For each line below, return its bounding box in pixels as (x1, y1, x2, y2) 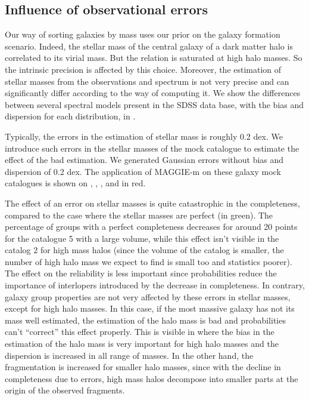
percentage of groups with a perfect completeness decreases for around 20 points (5, 220, 298, 233)
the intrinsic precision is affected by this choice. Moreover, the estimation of (5, 63, 282, 75)
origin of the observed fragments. (5, 384, 125, 396)
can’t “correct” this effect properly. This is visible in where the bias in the (5, 325, 274, 338)
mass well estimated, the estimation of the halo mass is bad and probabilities (5, 313, 286, 326)
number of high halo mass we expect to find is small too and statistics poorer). (5, 255, 292, 267)
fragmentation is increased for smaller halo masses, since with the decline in (5, 361, 281, 373)
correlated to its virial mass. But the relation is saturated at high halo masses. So (5, 51, 302, 64)
